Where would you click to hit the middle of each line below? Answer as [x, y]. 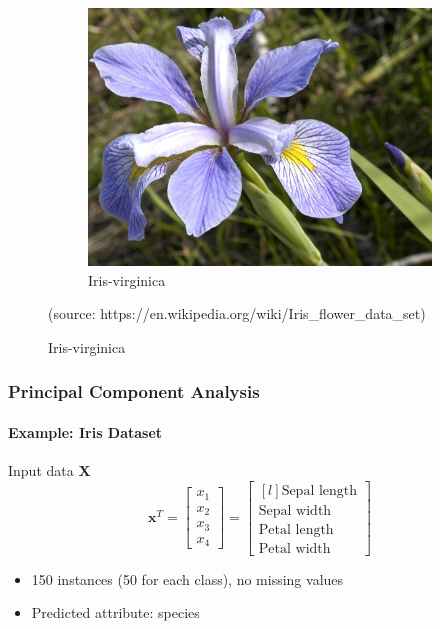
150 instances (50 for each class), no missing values [187, 578]
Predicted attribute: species [115, 612]
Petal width [294, 548]
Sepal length [319, 490]
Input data [41, 470]
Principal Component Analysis [134, 391]
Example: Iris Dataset [85, 431]
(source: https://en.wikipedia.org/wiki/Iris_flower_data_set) [237, 313]
